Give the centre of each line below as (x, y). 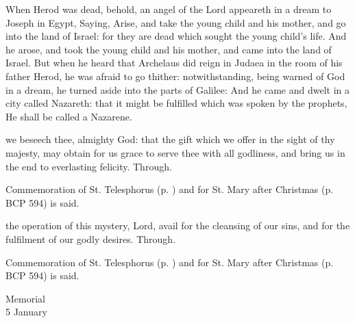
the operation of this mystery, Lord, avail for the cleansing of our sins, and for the (178, 225)
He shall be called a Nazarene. (69, 116)
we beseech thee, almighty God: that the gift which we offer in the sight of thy (170, 139)
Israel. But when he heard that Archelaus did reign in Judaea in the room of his (174, 63)
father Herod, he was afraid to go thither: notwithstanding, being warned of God (175, 76)
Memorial (25, 298)
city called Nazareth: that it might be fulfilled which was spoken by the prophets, (176, 103)
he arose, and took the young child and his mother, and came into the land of (169, 49)
